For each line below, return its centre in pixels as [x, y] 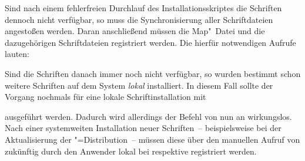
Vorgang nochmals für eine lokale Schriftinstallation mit [105, 97]
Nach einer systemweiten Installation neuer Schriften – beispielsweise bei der [143, 128]
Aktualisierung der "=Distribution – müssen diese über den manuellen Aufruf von [152, 139]
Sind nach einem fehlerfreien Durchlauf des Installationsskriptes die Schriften [143, 8]
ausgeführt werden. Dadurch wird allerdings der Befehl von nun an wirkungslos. [148, 116]
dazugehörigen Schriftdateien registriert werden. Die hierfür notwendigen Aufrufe [150, 42]
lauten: [17, 54]
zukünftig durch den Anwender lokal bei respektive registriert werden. [131, 151]
